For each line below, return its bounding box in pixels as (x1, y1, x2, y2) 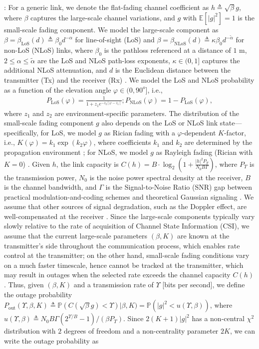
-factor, (224, 127, 246, 137)
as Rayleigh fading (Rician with (156, 146, 253, 157)
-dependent (182, 127, 216, 137)
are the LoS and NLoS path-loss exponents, (37, 55, 170, 65)
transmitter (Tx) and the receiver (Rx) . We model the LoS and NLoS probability (4, 75, 255, 85)
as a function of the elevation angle (4, 84, 111, 95)
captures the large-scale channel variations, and (30, 12, 175, 22)
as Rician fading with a (104, 127, 175, 137)
